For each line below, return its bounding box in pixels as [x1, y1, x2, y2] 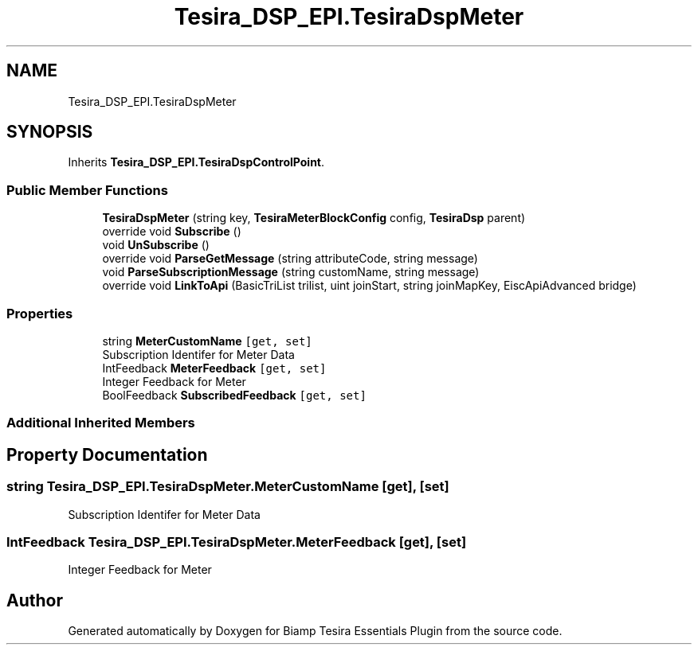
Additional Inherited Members [6, 415, 195, 431]
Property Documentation [6, 444, 208, 465]
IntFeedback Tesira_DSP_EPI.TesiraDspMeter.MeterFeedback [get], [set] [6, 533, 467, 550]
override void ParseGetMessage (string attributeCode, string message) [102, 251, 478, 266]
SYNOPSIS [6, 122, 93, 142]
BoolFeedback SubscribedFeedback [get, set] [102, 388, 367, 402]
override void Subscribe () [102, 224, 241, 239]
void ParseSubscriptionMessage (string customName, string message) [102, 265, 480, 279]
